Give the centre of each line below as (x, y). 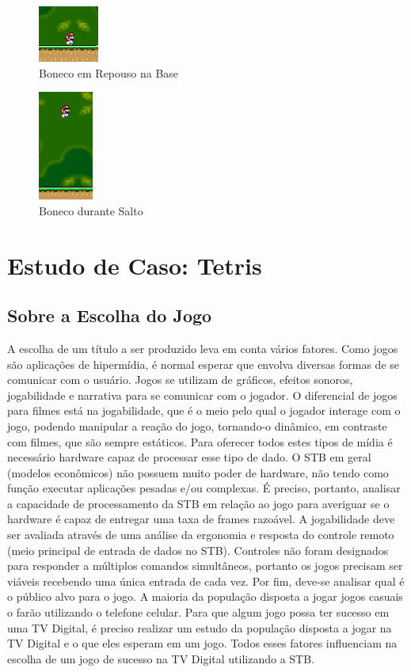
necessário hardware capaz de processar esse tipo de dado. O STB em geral (189, 457)
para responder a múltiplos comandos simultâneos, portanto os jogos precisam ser (205, 566)
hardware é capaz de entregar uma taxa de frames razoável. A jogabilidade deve (201, 519)
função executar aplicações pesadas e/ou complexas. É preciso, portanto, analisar (204, 488)
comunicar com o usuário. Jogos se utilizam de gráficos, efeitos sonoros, (180, 380)
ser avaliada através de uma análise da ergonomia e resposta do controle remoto (201, 535)
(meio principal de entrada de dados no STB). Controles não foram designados (198, 550)
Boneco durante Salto (91, 210)
